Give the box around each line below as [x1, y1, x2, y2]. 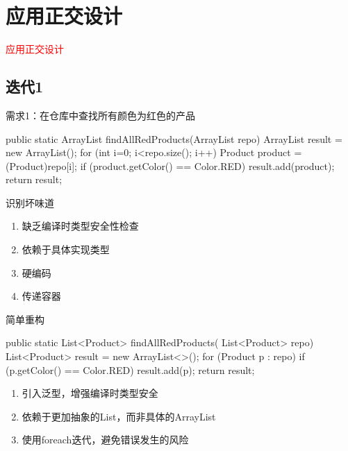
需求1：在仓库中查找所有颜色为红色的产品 [6, 108, 195, 122]
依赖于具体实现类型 [22, 242, 110, 257]
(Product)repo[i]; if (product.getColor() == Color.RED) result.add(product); [6, 158, 335, 173]
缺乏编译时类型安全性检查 [22, 219, 139, 233]
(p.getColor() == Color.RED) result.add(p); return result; [6, 362, 255, 377]
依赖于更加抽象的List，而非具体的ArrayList [22, 409, 216, 423]
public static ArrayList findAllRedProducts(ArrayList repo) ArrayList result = [6, 131, 342, 146]
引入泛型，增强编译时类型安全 [22, 386, 158, 400]
